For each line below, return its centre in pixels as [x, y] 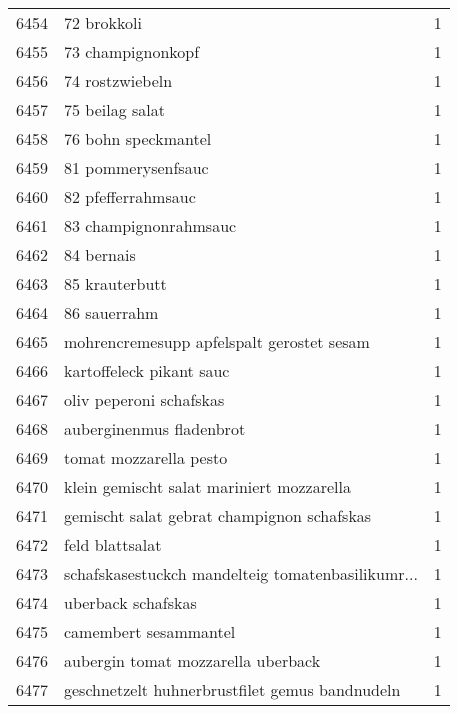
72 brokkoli [103, 22]
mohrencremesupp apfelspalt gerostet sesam [217, 341]
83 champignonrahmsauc [150, 225]
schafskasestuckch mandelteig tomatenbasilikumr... [241, 573]
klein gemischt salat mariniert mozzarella [207, 486]
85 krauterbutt [115, 283]
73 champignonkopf [132, 51]
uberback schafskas [130, 602]
